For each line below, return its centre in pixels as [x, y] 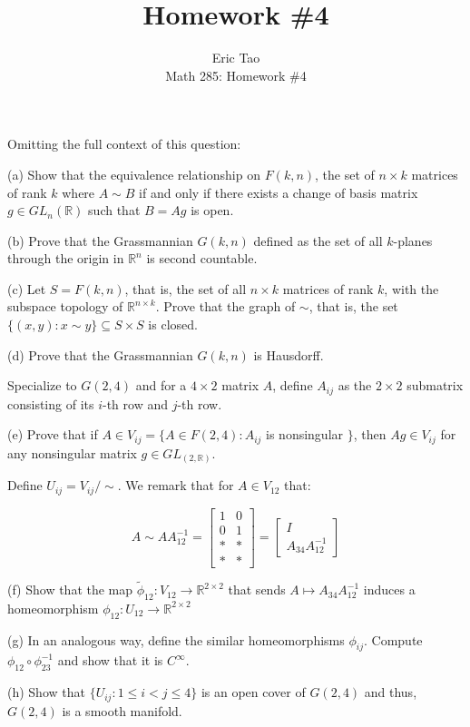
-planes [413, 240]
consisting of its [51, 403]
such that [114, 210]
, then [370, 434]
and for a [161, 385]
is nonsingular [305, 434]
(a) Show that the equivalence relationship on [134, 174]
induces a [389, 589]
